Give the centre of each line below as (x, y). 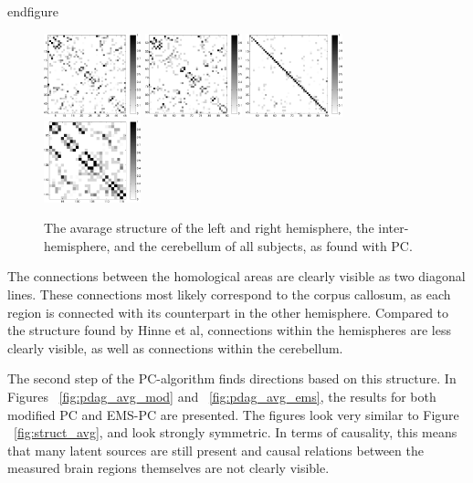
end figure (33, 11)
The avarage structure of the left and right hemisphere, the (209, 228)
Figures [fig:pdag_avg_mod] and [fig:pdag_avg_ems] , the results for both (222, 396)
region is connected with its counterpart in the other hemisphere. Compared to (228, 312)
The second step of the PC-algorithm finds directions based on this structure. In (232, 378)
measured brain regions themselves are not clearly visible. (168, 468)
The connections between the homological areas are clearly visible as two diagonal (236, 276)
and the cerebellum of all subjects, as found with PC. (263, 245)
